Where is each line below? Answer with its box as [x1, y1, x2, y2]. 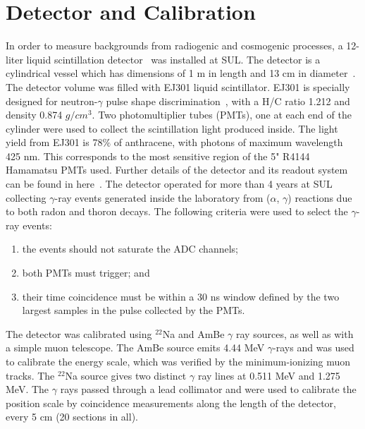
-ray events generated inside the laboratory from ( [54, 190, 271, 205]
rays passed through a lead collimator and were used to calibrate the [60, 382, 357, 397]
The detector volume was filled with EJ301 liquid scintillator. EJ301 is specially [6, 79, 350, 94]
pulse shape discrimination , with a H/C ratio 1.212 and [106, 93, 350, 108]
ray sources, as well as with [236, 326, 354, 341]
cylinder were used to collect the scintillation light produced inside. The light [6, 121, 338, 135]
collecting [6, 190, 47, 205]
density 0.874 [6, 107, 63, 122]
